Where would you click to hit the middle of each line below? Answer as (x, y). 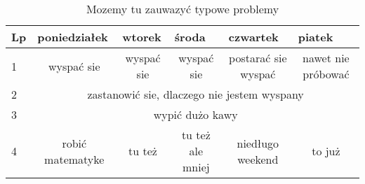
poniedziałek (73, 37)
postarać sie (258, 58)
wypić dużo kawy (195, 114)
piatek (316, 37)
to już (326, 151)
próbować (326, 74)
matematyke (74, 159)
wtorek (142, 37)
